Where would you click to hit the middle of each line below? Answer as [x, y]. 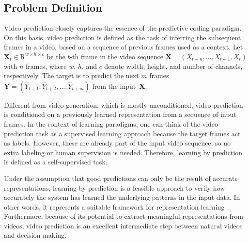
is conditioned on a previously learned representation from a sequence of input [120, 114]
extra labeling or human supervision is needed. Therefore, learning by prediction [123, 152]
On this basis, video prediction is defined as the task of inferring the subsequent [123, 37]
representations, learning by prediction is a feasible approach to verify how [115, 187]
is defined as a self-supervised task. [56, 162]
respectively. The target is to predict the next [71, 75]
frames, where [46, 66]
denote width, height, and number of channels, [173, 66]
